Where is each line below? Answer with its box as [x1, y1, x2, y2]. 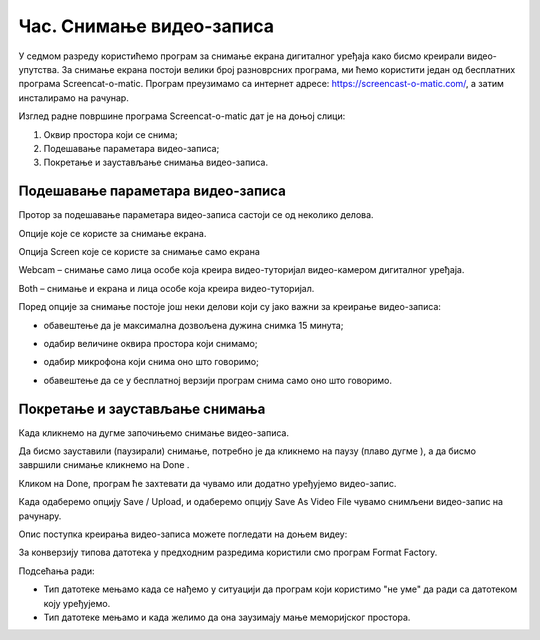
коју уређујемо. [43, 597, 111, 609]
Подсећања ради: [18, 565, 95, 577]
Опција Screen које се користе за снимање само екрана [18, 245, 260, 257]
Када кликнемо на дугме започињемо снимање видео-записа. [18, 426, 290, 439]
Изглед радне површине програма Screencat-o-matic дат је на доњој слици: [18, 110, 346, 122]
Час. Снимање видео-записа [18, 15, 275, 37]
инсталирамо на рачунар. [18, 91, 129, 104]
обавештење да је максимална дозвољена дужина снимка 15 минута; [43, 319, 344, 331]
